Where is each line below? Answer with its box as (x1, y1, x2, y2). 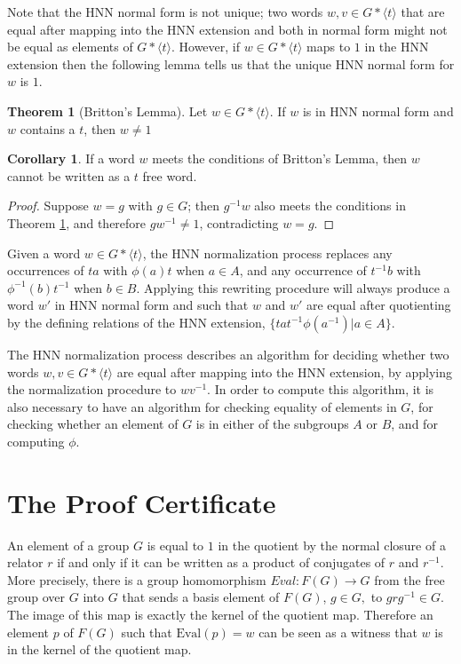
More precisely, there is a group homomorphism (7, 570, 266, 589)
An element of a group (7, 535, 130, 554)
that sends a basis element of (122, 588, 280, 606)
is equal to (147, 535, 204, 554)
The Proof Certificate (7, 484, 276, 520)
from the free (374, 570, 445, 589)
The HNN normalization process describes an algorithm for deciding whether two (7, 344, 449, 363)
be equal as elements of (7, 37, 133, 56)
